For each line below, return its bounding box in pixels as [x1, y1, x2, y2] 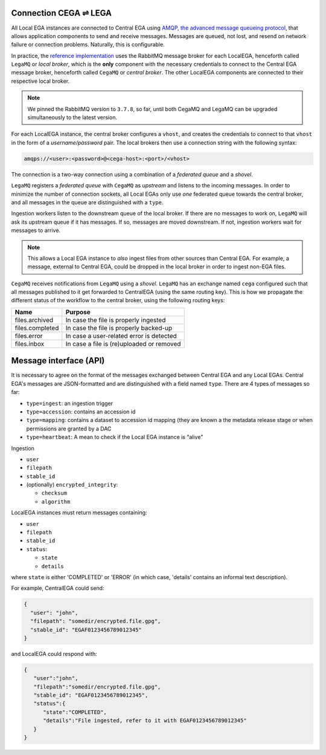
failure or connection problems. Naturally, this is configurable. [11, 41, 165, 48]
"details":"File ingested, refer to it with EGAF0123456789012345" [43, 717, 247, 724]
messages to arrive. [11, 227, 60, 234]
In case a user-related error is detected [65, 331, 177, 340]
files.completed [14, 323, 59, 332]
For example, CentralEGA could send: [11, 585, 104, 592]
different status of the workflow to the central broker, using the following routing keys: [11, 297, 225, 304]
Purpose [65, 308, 91, 316]
